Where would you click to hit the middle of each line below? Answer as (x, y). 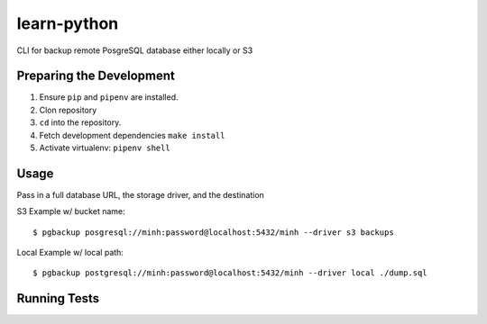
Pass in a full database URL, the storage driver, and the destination (141, 194)
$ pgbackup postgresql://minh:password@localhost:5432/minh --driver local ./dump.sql (230, 273)
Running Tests (58, 298)
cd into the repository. (80, 122)
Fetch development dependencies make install (132, 135)
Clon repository (68, 110)
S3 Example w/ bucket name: (71, 211)
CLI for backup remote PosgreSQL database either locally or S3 (135, 50)
